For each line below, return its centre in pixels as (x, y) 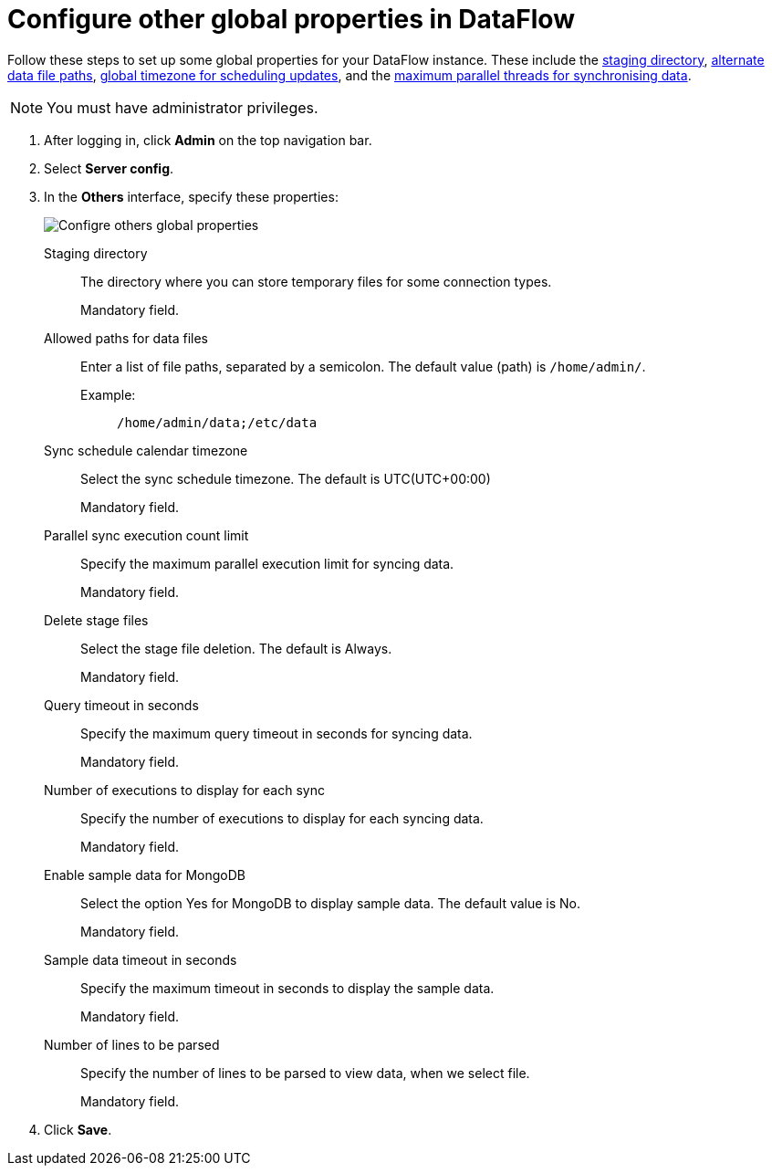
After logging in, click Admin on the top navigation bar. (208, 140)
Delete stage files (96, 620)
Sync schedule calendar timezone (146, 450)
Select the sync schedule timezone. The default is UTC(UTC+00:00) (286, 478)
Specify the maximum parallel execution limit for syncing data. (267, 563)
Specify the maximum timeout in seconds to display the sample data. (287, 988)
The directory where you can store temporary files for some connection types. (316, 281)
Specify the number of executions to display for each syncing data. (282, 818)
